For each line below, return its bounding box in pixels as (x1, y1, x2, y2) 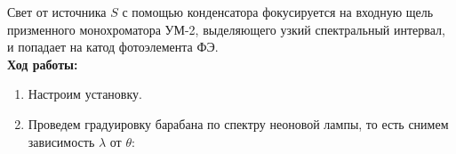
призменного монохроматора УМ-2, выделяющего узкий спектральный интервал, (7, 20, 445, 38)
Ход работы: (7, 54, 78, 73)
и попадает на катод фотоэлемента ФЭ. (7, 37, 219, 56)
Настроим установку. (28, 85, 142, 103)
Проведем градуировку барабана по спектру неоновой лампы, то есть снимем (28, 114, 449, 133)
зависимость (28, 132, 95, 150)
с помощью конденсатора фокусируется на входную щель (122, 3, 434, 20)
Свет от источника (7, 3, 107, 20)
